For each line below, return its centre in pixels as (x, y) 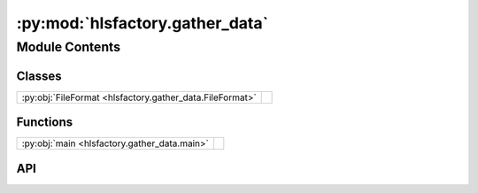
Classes (39, 76)
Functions (45, 123)
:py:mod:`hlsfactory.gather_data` (143, 23)
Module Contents (69, 47)
